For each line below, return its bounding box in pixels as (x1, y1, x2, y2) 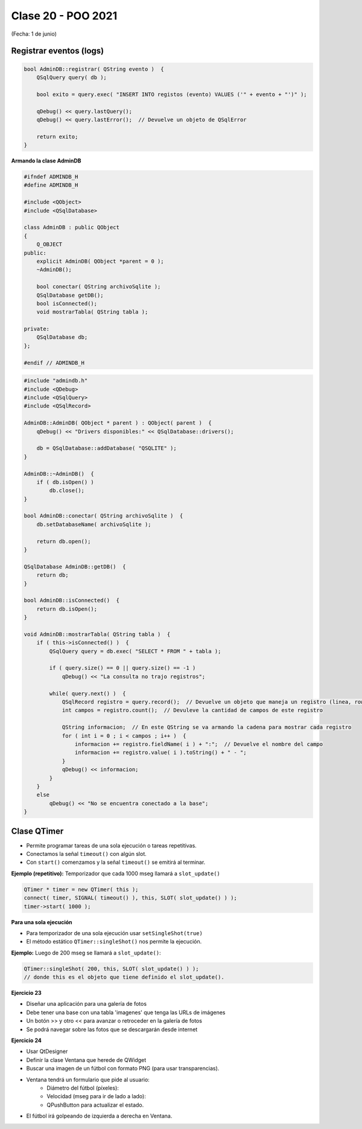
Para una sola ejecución (11, 918, 72, 925)
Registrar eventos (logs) (11, 46, 104, 56)
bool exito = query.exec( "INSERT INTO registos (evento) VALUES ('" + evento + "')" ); (36, 91, 307, 98)
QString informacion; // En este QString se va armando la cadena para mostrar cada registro (62, 724, 352, 731)
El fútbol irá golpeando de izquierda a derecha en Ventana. (26, 1112, 173, 1120)
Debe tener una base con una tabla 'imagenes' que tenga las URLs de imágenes (26, 1009, 226, 1016)
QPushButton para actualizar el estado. (46, 1101, 144, 1108)
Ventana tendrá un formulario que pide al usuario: (26, 1076, 150, 1083)
